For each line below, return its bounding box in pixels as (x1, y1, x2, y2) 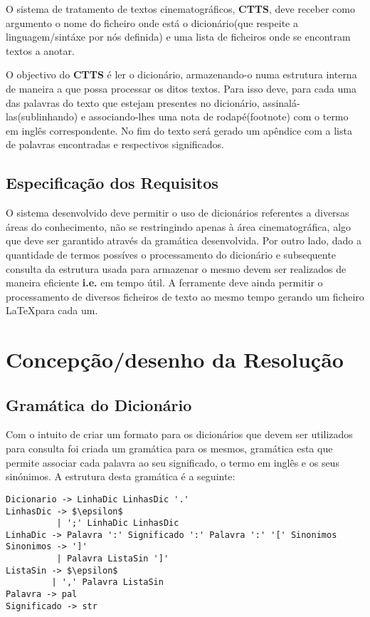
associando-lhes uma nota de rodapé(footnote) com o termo (88, 109, 349, 124)
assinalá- (263, 95, 300, 110)
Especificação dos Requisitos (6, 172, 218, 194)
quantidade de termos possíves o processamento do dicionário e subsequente (6, 247, 336, 261)
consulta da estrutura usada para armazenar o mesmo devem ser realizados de (6, 261, 347, 276)
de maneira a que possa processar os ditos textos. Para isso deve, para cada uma (6, 81, 356, 95)
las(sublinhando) (6, 109, 78, 124)
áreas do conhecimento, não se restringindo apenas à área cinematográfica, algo (6, 219, 351, 234)
